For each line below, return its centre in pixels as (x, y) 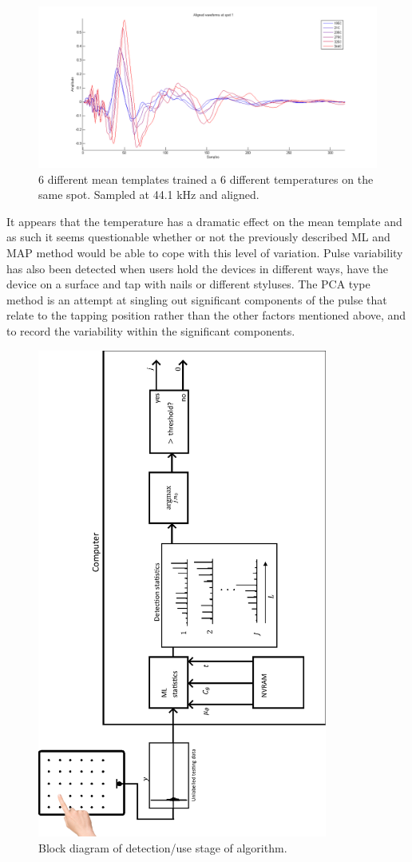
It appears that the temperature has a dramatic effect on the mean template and (204, 221)
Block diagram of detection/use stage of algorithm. (163, 847)
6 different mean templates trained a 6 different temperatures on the (206, 179)
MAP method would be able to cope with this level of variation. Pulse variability (205, 253)
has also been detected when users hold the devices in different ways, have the (198, 268)
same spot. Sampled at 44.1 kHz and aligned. (149, 195)
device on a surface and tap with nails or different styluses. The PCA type (188, 284)
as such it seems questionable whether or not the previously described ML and (198, 237)
